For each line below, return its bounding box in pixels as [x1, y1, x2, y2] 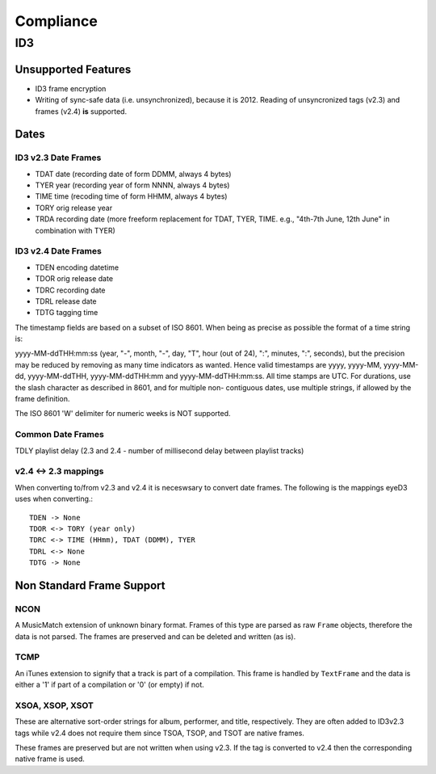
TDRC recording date [35, 285, 106, 295]
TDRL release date [35, 296, 97, 306]
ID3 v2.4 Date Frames [15, 246, 103, 257]
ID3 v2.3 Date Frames [15, 152, 102, 163]
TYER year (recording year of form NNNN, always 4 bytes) [35, 180, 230, 190]
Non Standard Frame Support [15, 578, 166, 592]
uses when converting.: [15, 494, 93, 504]
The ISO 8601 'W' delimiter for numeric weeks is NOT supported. [15, 409, 231, 419]
